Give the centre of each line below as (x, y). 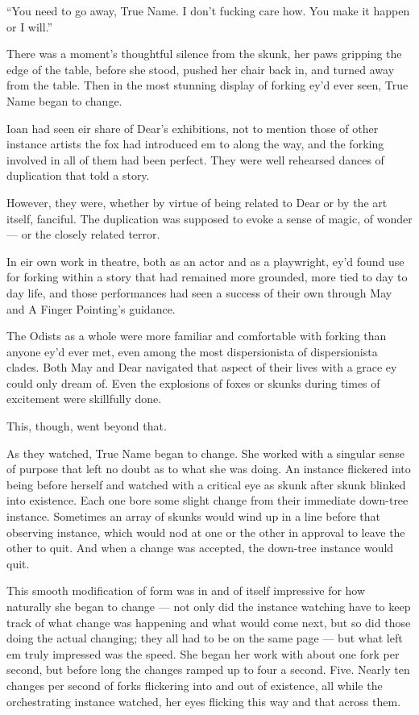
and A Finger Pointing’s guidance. (91, 308)
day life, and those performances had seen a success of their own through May (199, 292)
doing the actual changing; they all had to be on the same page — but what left (205, 638)
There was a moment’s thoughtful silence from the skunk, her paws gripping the (204, 54)
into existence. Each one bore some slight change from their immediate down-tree (207, 500)
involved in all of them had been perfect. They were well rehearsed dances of (195, 159)
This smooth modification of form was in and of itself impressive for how (186, 590)
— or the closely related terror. (83, 234)
